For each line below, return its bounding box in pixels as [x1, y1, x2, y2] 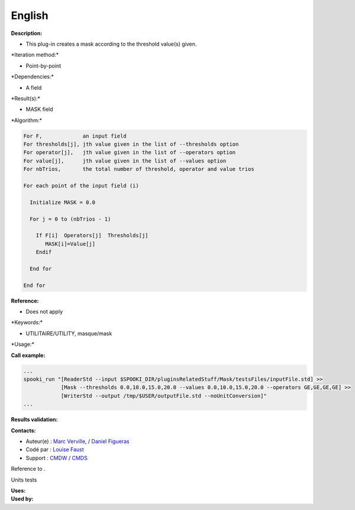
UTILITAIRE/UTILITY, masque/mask [25, 330, 112, 337]
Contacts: [11, 427, 36, 434]
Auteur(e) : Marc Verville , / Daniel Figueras [25, 438, 130, 445]
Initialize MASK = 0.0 [30, 199, 96, 206]
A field [25, 84, 42, 91]
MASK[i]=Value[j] [45, 240, 96, 247]
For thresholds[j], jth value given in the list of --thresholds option [23, 141, 239, 148]
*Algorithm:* [11, 116, 43, 124]
